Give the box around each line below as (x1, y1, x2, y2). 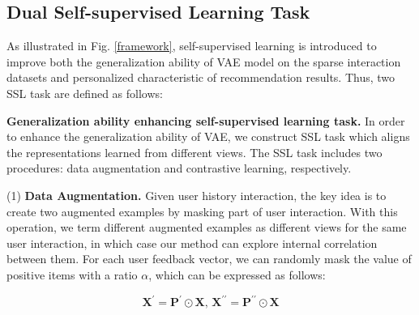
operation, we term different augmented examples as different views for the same (6, 219, 407, 236)
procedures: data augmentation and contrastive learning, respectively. (6, 160, 352, 177)
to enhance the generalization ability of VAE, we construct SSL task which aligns (6, 128, 410, 145)
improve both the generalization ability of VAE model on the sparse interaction (6, 53, 401, 70)
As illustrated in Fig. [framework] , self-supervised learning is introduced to (6, 37, 377, 54)
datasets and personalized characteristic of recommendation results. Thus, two (6, 69, 395, 86)
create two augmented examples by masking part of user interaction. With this (6, 202, 398, 219)
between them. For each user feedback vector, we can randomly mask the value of (6, 250, 412, 267)
